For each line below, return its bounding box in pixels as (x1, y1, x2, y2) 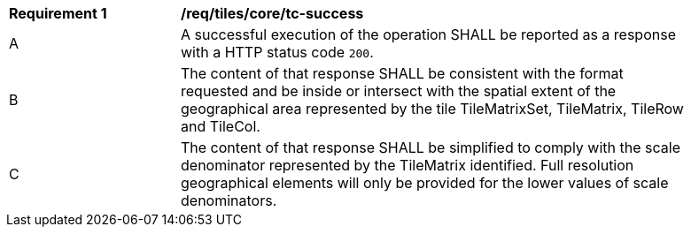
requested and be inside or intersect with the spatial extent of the (181, 82, 617, 100)
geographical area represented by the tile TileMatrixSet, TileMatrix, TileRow (181, 100, 684, 117)
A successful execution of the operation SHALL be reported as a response (181, 26, 676, 43)
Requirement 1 (9, 4, 107, 22)
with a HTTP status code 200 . (181, 43, 374, 61)
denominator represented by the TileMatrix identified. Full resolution (181, 156, 634, 174)
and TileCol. (181, 117, 260, 135)
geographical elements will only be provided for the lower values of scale (181, 174, 669, 192)
